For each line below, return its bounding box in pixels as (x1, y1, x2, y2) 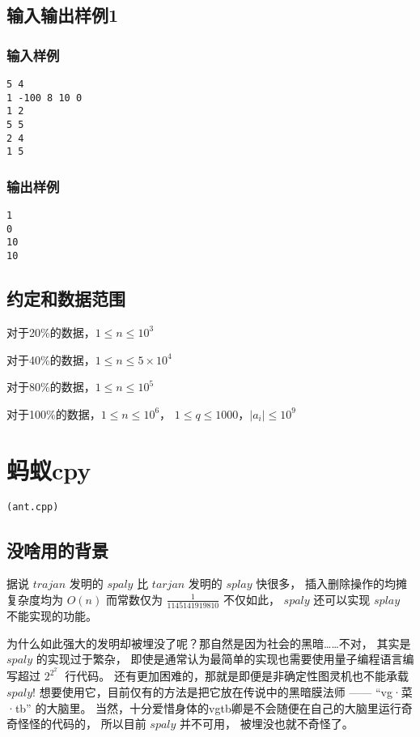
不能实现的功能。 (6, 607, 97, 624)
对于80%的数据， (6, 378, 95, 395)
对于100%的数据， (6, 405, 101, 422)
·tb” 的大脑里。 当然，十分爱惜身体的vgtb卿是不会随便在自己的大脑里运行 (6, 699, 401, 716)
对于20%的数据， (6, 323, 95, 340)
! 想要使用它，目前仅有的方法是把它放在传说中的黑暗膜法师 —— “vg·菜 (32, 683, 413, 700)
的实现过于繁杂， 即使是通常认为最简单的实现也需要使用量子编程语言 (36, 650, 403, 667)
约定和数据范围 (6, 286, 125, 311)
